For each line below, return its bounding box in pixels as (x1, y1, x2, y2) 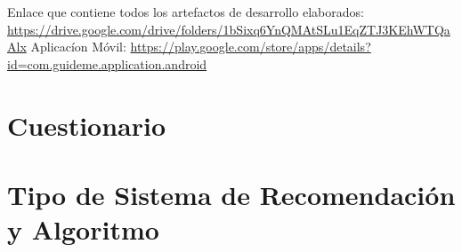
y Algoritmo (7, 211, 159, 248)
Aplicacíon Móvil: (30, 37, 126, 56)
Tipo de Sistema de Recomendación (7, 176, 456, 212)
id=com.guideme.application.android (7, 54, 207, 73)
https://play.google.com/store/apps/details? (130, 37, 371, 56)
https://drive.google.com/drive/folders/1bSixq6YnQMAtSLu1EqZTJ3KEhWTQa (7, 20, 450, 38)
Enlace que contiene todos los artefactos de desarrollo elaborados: (7, 3, 364, 20)
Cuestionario (7, 106, 166, 143)
